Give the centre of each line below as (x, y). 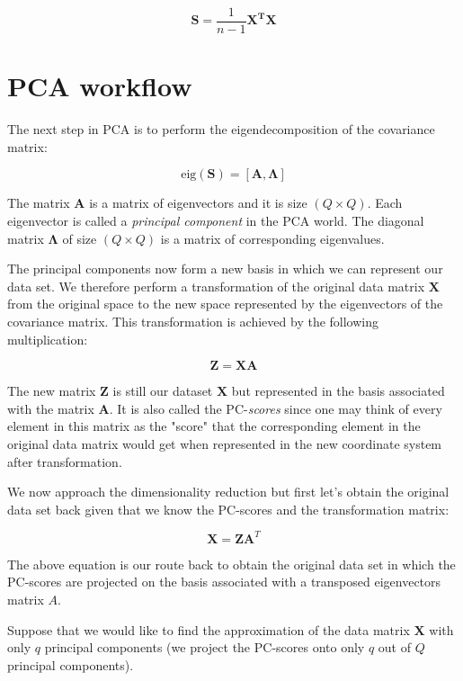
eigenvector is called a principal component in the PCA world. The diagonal (216, 220)
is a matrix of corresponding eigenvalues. (272, 238)
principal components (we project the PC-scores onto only (205, 647)
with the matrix (51, 408)
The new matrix (52, 391)
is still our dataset (163, 391)
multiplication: (48, 339)
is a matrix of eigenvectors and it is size (198, 203)
